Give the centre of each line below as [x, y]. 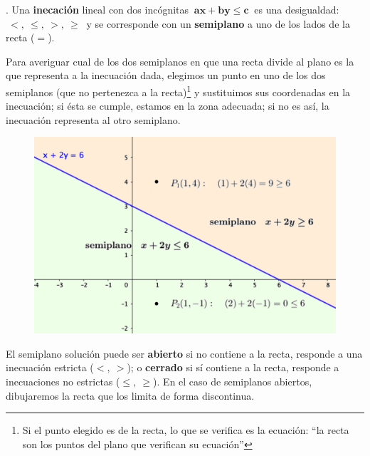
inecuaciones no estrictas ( [63, 381]
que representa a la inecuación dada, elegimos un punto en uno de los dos [166, 75]
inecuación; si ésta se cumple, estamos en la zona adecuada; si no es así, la [168, 106]
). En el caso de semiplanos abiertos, [233, 381]
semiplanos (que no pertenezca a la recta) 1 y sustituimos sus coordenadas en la [178, 90]
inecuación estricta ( [50, 367]
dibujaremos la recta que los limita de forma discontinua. [130, 395]
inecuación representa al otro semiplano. [93, 119]
